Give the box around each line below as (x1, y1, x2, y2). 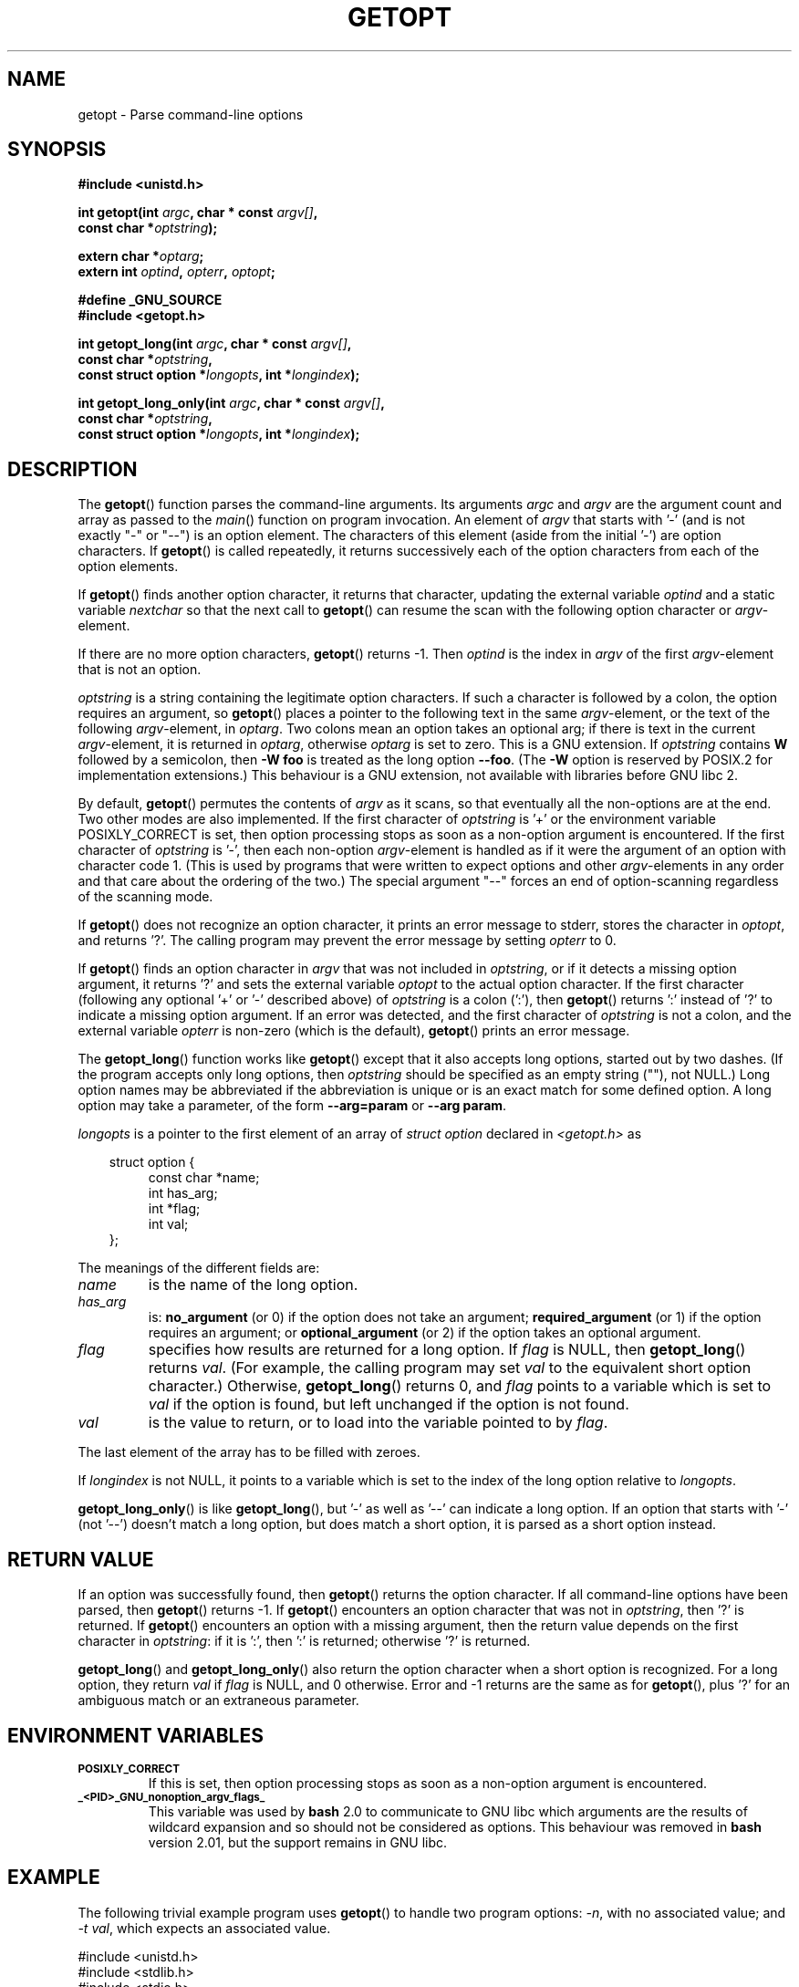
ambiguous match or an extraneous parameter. (78, 1692, 359, 1709)
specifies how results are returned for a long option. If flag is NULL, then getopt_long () (148, 1340, 746, 1359)
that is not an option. (78, 661, 202, 678)
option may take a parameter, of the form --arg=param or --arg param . (78, 1098, 507, 1114)
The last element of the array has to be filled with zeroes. (78, 1444, 420, 1461)
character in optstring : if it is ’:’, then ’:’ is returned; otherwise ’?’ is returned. (78, 1633, 531, 1649)
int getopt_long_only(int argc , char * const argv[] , (78, 395, 385, 411)
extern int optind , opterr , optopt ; (78, 264, 275, 280)
